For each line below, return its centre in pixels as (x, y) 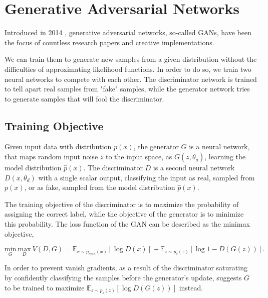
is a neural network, (219, 146)
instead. (191, 287)
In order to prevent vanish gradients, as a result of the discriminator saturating (126, 268)
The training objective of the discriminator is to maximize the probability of (122, 204)
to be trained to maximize (45, 287)
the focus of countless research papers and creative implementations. (109, 42)
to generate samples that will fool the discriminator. (84, 98)
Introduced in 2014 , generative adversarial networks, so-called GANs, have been (128, 32)
